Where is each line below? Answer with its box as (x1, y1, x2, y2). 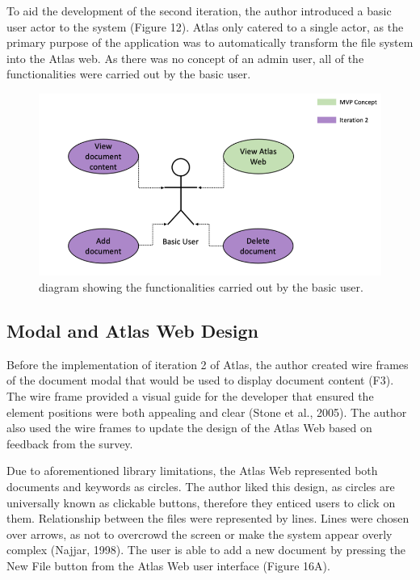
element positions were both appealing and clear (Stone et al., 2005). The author (6, 403, 407, 420)
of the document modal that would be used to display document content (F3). (6, 372, 394, 389)
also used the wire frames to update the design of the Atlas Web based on (6, 419, 372, 436)
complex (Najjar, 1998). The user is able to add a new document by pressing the (6, 541, 405, 558)
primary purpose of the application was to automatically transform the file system (6, 34, 414, 51)
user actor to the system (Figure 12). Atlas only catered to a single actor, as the (6, 18, 404, 35)
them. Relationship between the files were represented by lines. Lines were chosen (6, 510, 409, 527)
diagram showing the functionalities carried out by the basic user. (39, 279, 363, 296)
